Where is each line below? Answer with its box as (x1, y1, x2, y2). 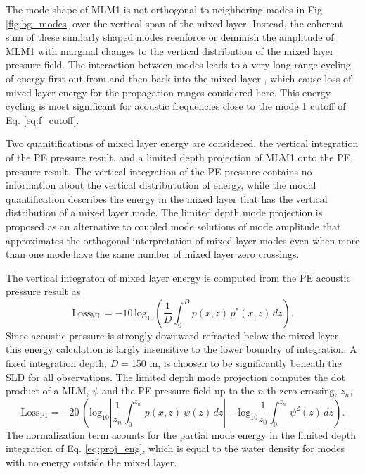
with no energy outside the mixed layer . (6, 455, 177, 470)
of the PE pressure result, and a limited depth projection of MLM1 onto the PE (6, 149, 351, 164)
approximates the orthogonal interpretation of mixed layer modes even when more (6, 232, 360, 247)
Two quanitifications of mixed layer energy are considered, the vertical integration (6, 136, 359, 151)
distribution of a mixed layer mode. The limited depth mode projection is (6, 205, 323, 220)
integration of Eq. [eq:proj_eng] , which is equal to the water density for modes (6, 441, 345, 456)
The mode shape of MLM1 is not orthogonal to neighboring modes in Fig (6, 2, 322, 16)
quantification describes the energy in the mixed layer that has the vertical (6, 191, 328, 206)
